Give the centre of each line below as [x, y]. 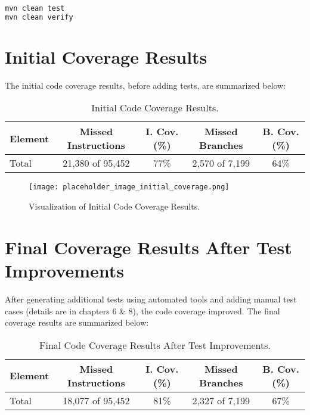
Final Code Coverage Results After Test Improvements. [155, 345]
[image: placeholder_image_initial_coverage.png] [129, 187]
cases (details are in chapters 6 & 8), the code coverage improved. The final [142, 311]
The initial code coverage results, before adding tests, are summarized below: [145, 85]
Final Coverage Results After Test [148, 247]
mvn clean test [35, 8]
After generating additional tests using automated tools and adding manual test [151, 299]
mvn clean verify [39, 17]
